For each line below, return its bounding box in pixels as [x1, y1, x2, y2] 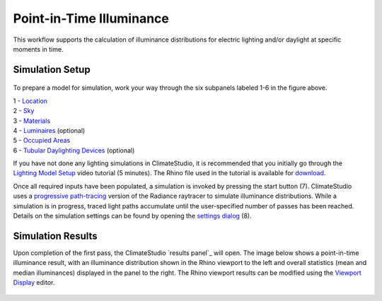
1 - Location [13, 96, 47, 105]
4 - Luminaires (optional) [13, 126, 86, 134]
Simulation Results [13, 230, 98, 242]
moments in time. [13, 45, 64, 53]
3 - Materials [13, 117, 51, 125]
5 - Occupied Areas [13, 136, 71, 145]
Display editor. [13, 278, 55, 287]
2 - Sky [13, 107, 35, 115]
